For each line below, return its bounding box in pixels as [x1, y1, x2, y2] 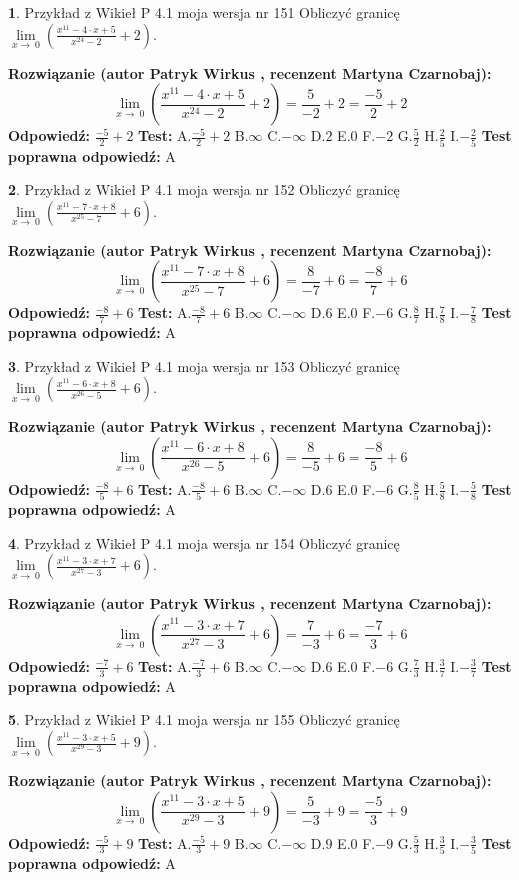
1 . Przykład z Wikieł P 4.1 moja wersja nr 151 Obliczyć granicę [8, 2, 400, 22]
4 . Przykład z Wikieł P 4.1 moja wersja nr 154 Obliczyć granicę [8, 532, 400, 553]
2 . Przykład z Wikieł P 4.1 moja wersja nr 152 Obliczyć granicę [8, 179, 400, 200]
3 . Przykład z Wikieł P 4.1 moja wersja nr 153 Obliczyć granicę [8, 355, 400, 376]
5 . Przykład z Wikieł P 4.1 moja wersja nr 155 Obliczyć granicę [8, 709, 400, 730]
